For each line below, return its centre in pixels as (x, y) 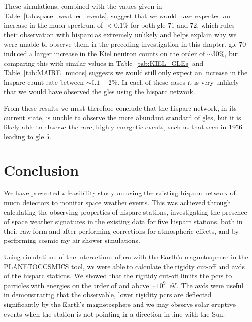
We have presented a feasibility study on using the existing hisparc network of (120, 193)
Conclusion (41, 169)
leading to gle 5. (28, 136)
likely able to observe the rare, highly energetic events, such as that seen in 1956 (123, 127)
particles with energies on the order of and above (77, 285)
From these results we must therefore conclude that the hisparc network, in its (120, 107)
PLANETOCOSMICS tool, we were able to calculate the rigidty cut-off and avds (124, 266)
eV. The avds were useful (206, 285)
